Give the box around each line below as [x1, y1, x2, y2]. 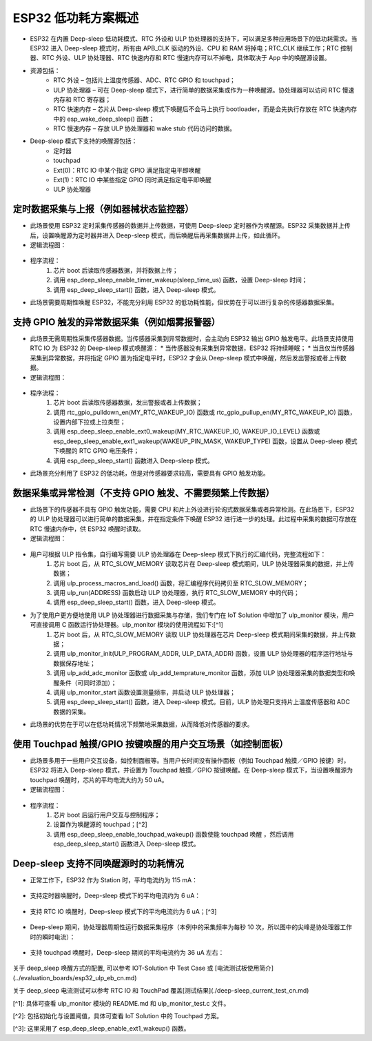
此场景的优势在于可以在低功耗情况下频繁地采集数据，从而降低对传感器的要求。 [30, 720, 254, 728]
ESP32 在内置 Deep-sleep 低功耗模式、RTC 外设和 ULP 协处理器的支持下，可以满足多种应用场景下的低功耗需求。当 [30, 35, 358, 43]
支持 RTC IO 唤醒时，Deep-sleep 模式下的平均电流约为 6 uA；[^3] [30, 907, 217, 915]
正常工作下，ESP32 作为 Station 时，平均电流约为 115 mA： [30, 876, 198, 884]
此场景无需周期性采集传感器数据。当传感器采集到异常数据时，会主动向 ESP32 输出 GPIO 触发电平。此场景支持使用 [30, 334, 354, 342]
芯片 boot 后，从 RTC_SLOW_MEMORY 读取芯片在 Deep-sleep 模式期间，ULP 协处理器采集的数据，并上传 [53, 559, 355, 567]
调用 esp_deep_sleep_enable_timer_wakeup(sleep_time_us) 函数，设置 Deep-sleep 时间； [53, 276, 308, 284]
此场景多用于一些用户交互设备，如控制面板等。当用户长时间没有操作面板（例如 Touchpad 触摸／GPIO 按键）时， [30, 757, 350, 765]
